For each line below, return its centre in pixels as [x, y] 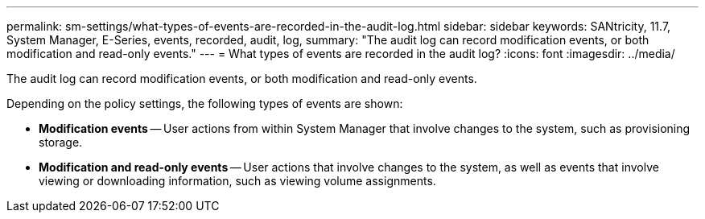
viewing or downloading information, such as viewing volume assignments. [237, 181]
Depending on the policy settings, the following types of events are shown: [205, 103]
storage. [61, 142]
